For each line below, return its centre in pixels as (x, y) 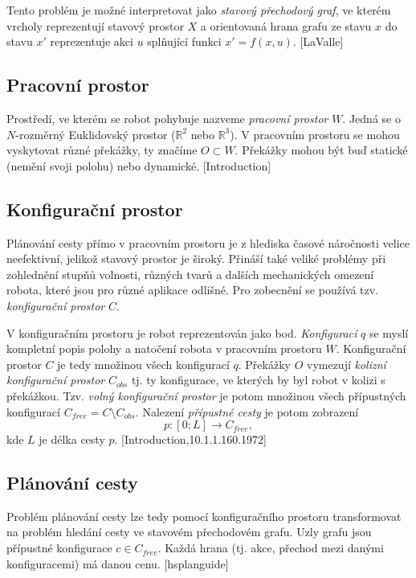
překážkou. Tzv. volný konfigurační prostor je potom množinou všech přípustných (206, 395)
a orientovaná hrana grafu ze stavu (286, 25)
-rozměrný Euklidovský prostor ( (96, 134)
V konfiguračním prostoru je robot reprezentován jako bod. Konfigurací (182, 332)
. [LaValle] (318, 41)
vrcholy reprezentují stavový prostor (95, 25)
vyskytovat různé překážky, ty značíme (102, 150)
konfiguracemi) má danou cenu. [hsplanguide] (118, 563)
